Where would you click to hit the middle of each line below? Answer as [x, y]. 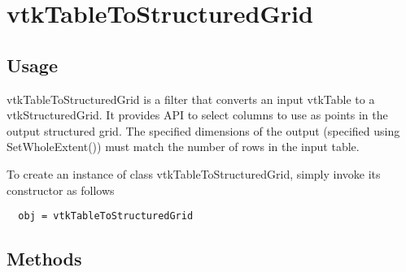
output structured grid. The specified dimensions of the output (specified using [203, 130]
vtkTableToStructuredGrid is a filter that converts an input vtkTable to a [191, 99]
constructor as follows [61, 190]
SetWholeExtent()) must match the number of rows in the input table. [183, 147]
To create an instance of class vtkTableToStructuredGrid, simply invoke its [194, 173]
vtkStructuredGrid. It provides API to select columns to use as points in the [197, 115]
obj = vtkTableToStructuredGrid [106, 216]
